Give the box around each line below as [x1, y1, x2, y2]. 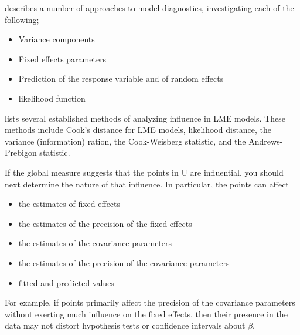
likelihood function [18, 92, 86, 104]
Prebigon [5, 146, 37, 159]
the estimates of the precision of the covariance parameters [18, 256, 230, 269]
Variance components [18, 33, 95, 45]
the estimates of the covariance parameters [18, 237, 172, 249]
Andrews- [248, 135, 283, 147]
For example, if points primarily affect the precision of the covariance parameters [5, 296, 295, 309]
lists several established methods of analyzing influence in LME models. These [5, 112, 285, 124]
